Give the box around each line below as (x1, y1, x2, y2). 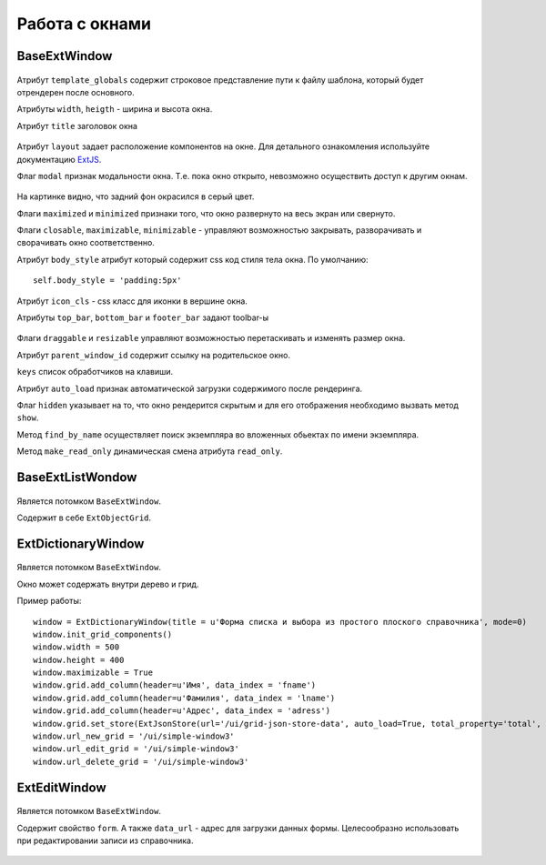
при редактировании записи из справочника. (16, 835, 194, 846)
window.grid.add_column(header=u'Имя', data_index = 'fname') (33, 680, 317, 690)
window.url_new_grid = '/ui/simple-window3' (33, 731, 236, 741)
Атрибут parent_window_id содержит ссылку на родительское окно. (16, 349, 291, 360)
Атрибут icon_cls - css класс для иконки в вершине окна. (16, 296, 248, 307)
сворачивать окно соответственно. (16, 237, 155, 248)
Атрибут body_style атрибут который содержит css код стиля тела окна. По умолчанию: (16, 254, 369, 265)
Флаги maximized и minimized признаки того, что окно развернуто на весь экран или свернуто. (16, 207, 396, 218)
